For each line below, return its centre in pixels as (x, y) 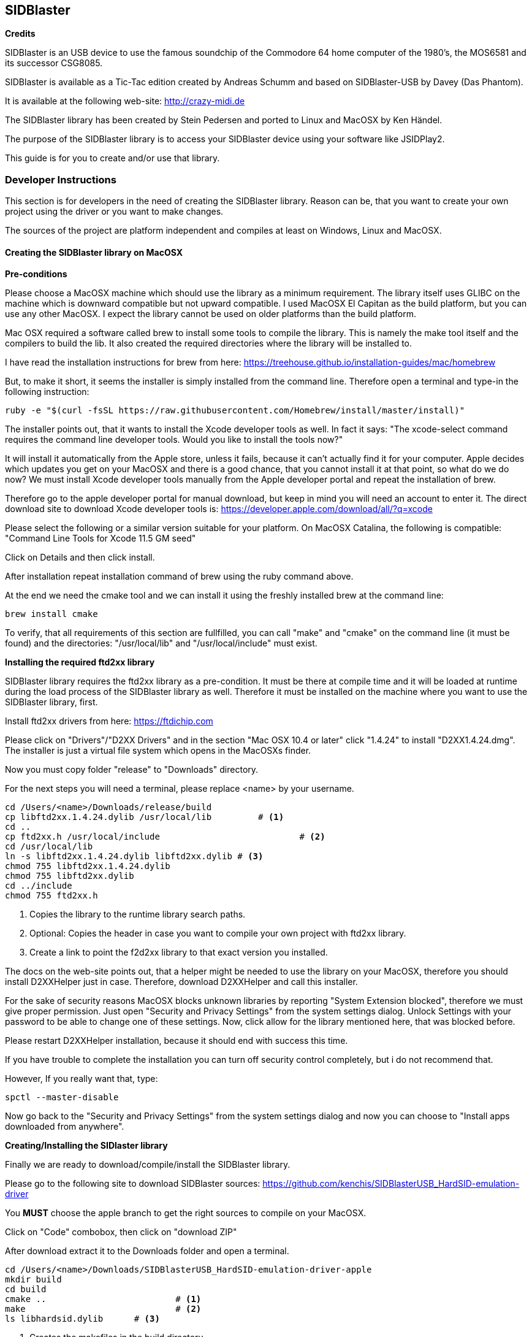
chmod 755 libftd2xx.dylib (70, 876)
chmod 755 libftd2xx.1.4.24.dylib (88, 866)
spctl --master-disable (62, 1098)
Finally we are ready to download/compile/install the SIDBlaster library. (148, 1165)
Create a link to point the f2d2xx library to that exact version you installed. (179, 952)
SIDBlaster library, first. (51, 702)
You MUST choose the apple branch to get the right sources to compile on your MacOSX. (186, 1213)
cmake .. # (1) (103, 1299)
